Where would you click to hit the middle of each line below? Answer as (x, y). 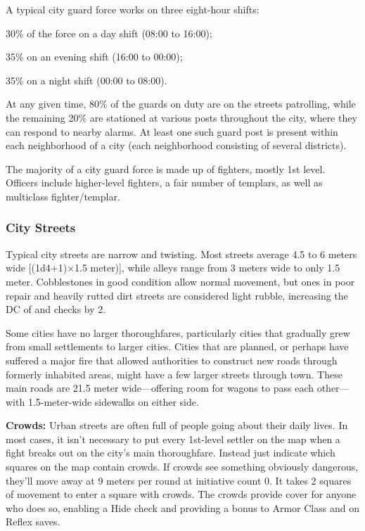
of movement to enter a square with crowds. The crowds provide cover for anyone (181, 494)
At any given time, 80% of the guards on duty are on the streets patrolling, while (181, 104)
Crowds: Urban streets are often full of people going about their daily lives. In (177, 425)
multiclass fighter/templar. (63, 196)
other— (333, 388)
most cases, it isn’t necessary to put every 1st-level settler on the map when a (173, 439)
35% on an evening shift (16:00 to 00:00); (94, 57)
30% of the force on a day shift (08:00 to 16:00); (109, 33)
